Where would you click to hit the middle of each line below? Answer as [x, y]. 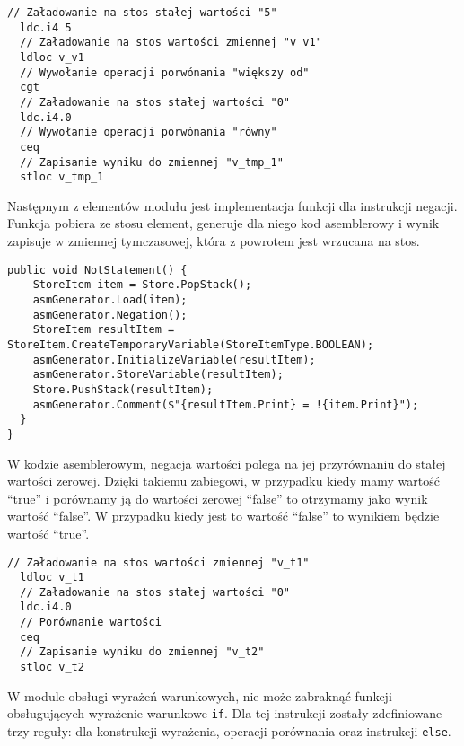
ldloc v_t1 [52, 578]
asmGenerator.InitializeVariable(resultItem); [174, 360]
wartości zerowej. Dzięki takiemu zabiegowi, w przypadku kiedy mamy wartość [223, 481]
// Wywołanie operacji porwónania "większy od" [165, 72]
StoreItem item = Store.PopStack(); [142, 285]
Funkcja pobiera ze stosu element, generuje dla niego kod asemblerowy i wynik [223, 223]
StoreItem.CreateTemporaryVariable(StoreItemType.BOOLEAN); [191, 344]
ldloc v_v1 [52, 57]
